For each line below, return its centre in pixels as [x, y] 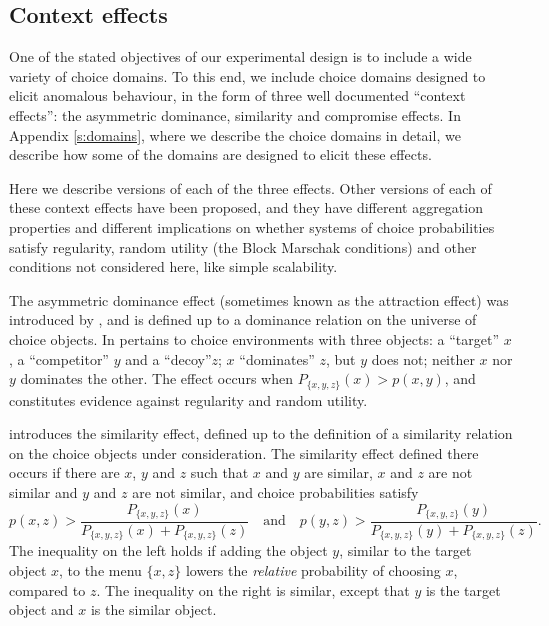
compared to [47, 589]
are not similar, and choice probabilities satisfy [275, 491]
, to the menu [100, 570]
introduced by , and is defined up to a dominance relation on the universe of [243, 319]
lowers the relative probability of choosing [313, 570]
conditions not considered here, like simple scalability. [173, 266]
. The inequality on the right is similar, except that [253, 589]
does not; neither [423, 358]
